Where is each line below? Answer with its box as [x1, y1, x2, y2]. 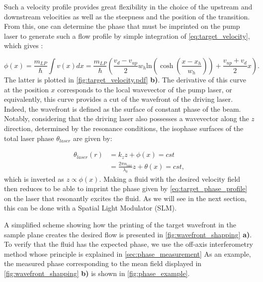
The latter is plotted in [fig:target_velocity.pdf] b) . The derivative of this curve [4, 74, 246, 84]
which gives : [4, 40, 43, 51]
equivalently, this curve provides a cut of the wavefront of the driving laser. [4, 94, 233, 104]
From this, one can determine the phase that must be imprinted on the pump [4, 21, 240, 31]
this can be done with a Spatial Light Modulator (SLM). [4, 203, 177, 213]
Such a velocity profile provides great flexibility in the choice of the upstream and [4, 1, 253, 11]
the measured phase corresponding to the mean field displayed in [4, 258, 202, 269]
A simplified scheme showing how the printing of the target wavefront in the [4, 219, 236, 230]
